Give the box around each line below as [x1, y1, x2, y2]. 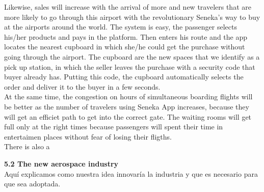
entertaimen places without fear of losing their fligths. [4, 131, 172, 142]
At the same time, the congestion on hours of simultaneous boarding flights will [4, 91, 253, 102]
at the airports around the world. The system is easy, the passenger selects [4, 21, 237, 32]
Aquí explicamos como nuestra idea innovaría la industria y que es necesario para [4, 168, 258, 179]
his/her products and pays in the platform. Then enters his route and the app [4, 31, 248, 42]
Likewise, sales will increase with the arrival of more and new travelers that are [4, 2, 251, 12]
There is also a [4, 141, 50, 152]
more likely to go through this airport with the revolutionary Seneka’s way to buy [4, 11, 260, 22]
